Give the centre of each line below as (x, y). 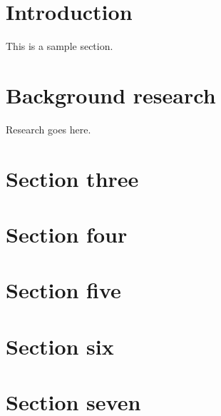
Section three (72, 178)
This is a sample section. (60, 46)
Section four (67, 234)
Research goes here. (48, 129)
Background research (111, 95)
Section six (60, 346)
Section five (63, 290)
